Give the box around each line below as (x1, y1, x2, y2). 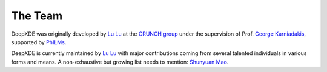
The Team (11, 9, 63, 22)
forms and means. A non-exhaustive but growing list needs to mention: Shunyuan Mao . (11, 58, 229, 65)
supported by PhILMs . (11, 38, 67, 45)
